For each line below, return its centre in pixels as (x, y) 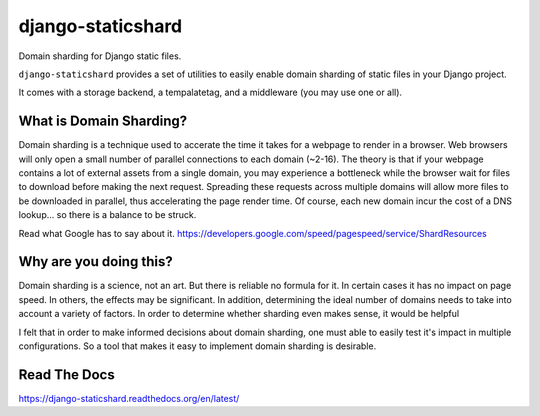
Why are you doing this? (96, 261)
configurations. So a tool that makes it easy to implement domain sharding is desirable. (197, 346)
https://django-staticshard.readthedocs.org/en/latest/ (129, 398)
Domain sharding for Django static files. (100, 56)
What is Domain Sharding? (103, 121)
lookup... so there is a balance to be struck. (107, 215)
